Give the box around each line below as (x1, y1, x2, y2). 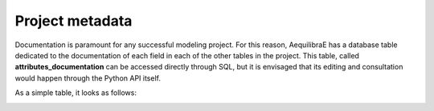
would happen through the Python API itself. (14, 73, 161, 83)
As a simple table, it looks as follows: (14, 88, 137, 97)
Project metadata (14, 12, 133, 30)
